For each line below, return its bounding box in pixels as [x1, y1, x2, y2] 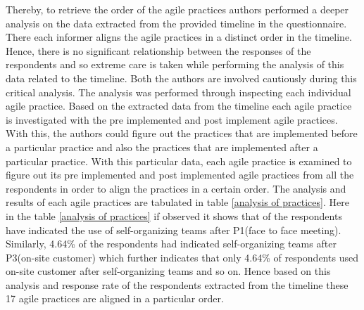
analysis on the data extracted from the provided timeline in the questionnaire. [6, 15, 347, 30]
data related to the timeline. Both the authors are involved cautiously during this [6, 70, 357, 85]
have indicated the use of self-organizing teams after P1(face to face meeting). [6, 222, 341, 237]
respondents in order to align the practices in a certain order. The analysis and [6, 181, 346, 195]
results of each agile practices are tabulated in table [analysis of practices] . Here [6, 195, 349, 209]
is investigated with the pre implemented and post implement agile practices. [6, 112, 338, 127]
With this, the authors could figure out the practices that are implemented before [6, 126, 358, 141]
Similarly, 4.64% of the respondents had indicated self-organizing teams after [6, 236, 337, 251]
